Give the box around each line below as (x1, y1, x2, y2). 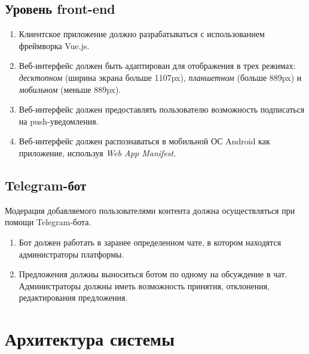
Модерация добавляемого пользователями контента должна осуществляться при (5, 204, 295, 216)
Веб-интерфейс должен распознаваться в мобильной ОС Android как (19, 135, 270, 147)
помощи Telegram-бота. (5, 216, 91, 228)
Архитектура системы (5, 326, 175, 351)
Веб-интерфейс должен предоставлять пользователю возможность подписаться (19, 103, 305, 116)
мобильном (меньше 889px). (19, 83, 121, 95)
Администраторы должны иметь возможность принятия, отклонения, (19, 279, 270, 292)
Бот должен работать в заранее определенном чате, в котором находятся (19, 235, 282, 248)
